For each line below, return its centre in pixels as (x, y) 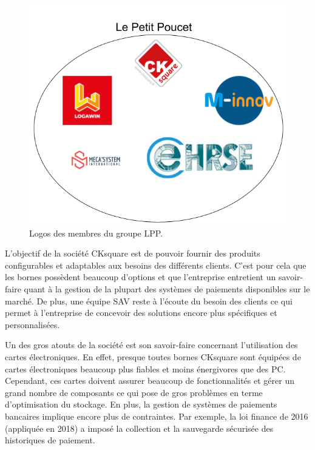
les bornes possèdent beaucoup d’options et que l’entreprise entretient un (141, 277)
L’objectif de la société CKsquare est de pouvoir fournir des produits (133, 253)
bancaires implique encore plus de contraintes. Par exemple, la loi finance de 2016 (157, 416)
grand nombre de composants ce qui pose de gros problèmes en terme (134, 392)
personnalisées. (32, 324)
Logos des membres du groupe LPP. (96, 233)
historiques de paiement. (50, 440)
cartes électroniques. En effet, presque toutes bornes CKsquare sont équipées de (153, 356)
